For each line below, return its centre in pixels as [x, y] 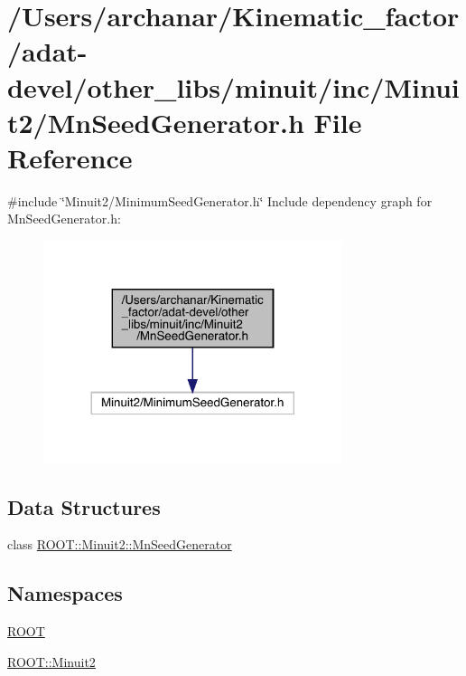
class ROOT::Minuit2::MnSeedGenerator [120, 544]
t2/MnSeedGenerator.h [156, 122]
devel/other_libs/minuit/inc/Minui [233, 86]
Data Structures [84, 506]
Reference [70, 157]
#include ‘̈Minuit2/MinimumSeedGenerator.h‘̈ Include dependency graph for [220, 200]
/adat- [47, 51]
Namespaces [65, 593]
